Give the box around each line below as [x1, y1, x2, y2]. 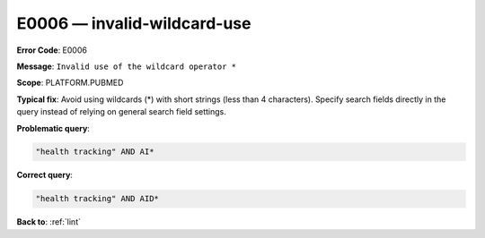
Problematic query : [16, 123, 90, 133]
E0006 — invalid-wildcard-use [16, 13, 251, 33]
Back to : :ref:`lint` [16, 217, 81, 227]
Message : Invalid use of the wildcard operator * [16, 61, 237, 72]
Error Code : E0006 [16, 45, 87, 55]
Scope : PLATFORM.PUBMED [16, 77, 124, 89]
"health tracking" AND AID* [35, 193, 159, 204]
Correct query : [16, 170, 74, 181]
